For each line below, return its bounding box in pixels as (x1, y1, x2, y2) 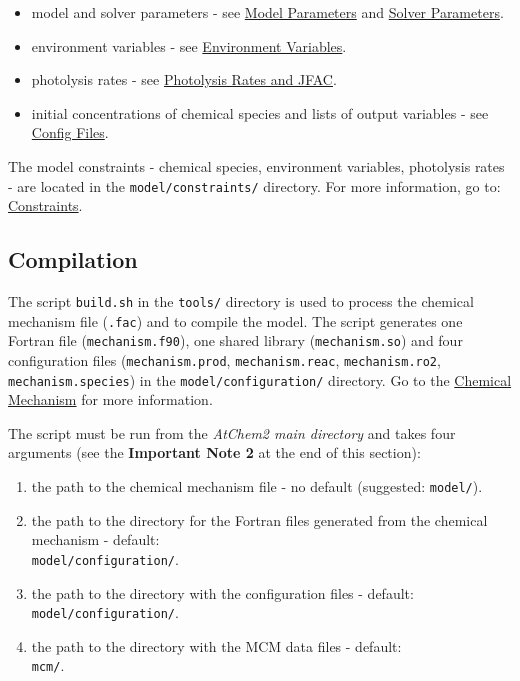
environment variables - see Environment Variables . (31, 35, 347, 56)
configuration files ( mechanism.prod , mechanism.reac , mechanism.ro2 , (8, 349, 441, 370)
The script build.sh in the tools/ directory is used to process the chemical (8, 291, 474, 312)
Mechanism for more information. (8, 389, 213, 410)
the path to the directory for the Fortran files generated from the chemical (31, 509, 488, 530)
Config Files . (31, 122, 109, 143)
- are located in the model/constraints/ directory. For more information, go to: (8, 175, 501, 196)
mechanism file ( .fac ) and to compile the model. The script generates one (8, 310, 463, 331)
